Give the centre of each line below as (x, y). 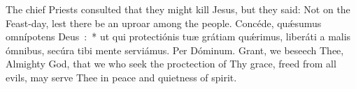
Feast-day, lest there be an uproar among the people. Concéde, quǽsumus (164, 23)
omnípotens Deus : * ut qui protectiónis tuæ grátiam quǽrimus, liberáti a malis (178, 37)
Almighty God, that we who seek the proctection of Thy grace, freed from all (171, 64)
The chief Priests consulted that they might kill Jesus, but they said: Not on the (178, 9)
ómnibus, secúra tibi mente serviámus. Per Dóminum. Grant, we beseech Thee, (175, 50)
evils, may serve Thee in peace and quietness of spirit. (121, 77)
